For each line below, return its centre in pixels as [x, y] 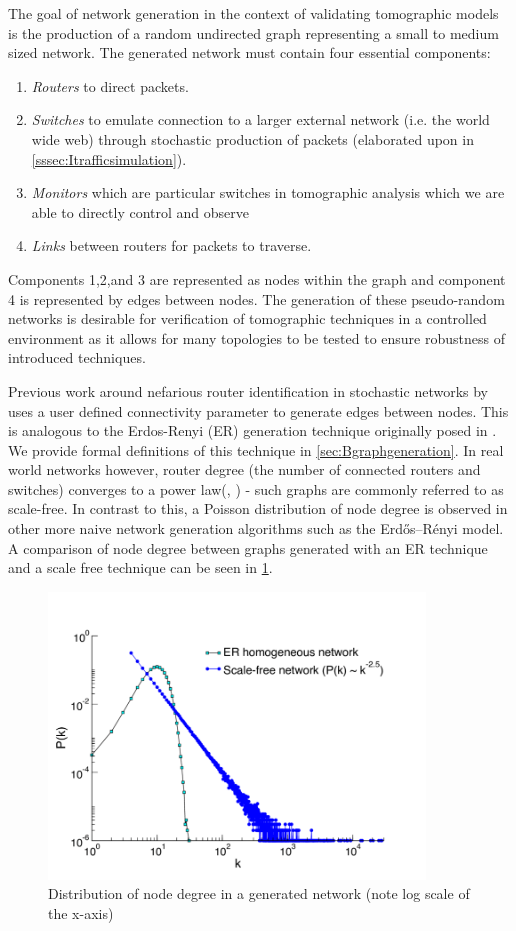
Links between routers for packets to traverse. [171, 245]
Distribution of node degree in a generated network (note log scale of [259, 893]
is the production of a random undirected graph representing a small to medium [253, 32]
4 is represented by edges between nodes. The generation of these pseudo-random [256, 298]
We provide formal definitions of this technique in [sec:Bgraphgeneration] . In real [256, 449]
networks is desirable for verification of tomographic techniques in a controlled [247, 318]
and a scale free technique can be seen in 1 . [140, 567]
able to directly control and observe [140, 211]
